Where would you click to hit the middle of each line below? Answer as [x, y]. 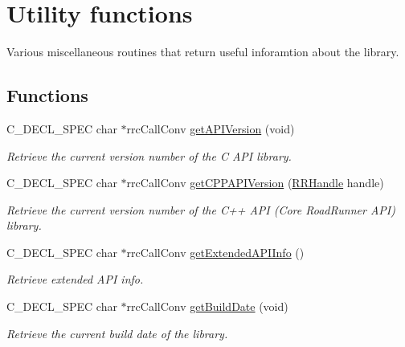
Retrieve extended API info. [75, 279]
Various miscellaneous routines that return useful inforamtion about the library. [203, 52]
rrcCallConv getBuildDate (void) [207, 306]
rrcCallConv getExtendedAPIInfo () [215, 252]
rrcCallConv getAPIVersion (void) [211, 128]
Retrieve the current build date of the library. [117, 333]
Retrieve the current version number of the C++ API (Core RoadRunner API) [201, 209]
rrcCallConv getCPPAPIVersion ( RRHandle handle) [255, 183]
